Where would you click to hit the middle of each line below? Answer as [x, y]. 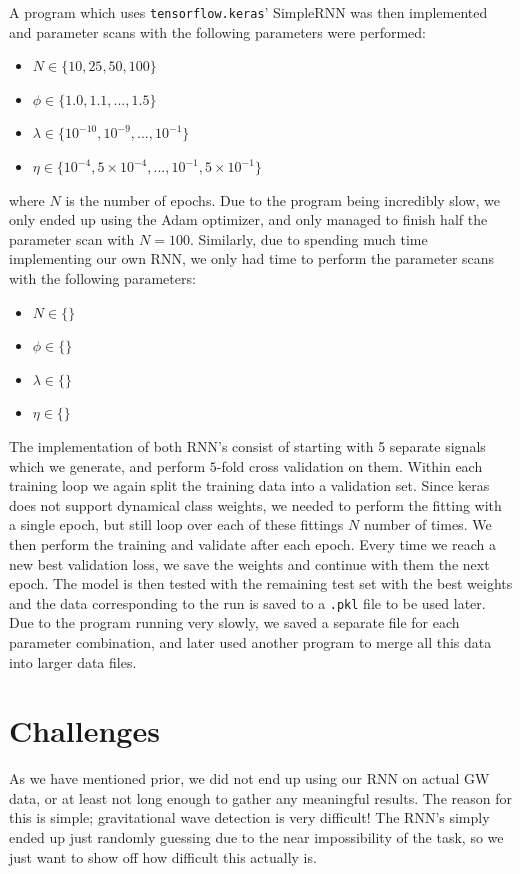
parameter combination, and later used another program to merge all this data [250, 641]
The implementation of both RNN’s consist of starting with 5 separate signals [247, 445]
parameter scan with [72, 238]
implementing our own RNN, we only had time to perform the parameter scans [252, 258]
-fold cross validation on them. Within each [349, 465]
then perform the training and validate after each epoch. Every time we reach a [252, 543]
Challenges [84, 730]
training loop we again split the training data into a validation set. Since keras [249, 485]
